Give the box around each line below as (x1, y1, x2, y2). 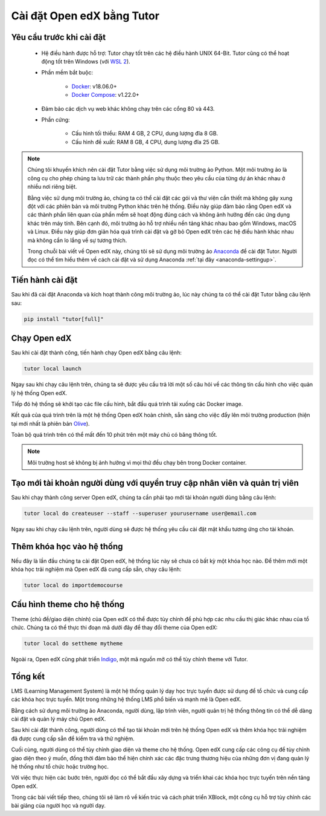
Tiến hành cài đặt (11, 275, 78, 286)
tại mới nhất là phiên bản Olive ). (11, 420, 90, 427)
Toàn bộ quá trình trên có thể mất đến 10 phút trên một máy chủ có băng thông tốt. (11, 431, 217, 439)
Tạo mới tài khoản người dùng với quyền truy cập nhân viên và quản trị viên (11, 478, 299, 488)
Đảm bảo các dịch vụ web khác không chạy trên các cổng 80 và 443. (41, 105, 215, 112)
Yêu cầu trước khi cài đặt (11, 32, 106, 42)
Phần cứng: (41, 116, 70, 123)
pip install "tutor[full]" (24, 315, 104, 322)
